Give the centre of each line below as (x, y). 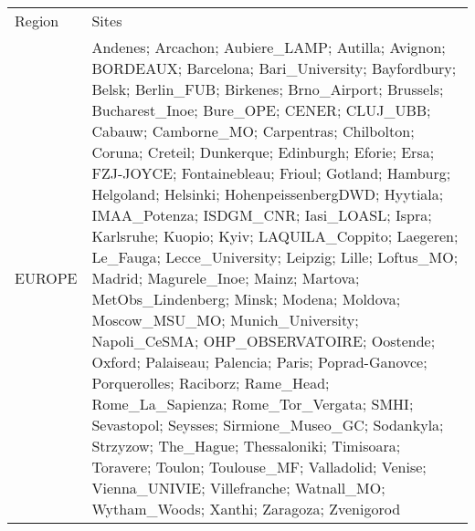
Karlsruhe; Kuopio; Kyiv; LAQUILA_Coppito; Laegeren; (275, 236)
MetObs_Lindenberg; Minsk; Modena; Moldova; (246, 299)
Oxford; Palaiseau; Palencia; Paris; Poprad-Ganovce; (259, 362)
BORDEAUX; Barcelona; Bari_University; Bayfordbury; (274, 68)
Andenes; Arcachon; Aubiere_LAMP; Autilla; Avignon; (269, 47)
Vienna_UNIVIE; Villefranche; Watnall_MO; (238, 488)
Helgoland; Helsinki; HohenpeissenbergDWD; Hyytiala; (268, 194)
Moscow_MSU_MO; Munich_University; (225, 320)
